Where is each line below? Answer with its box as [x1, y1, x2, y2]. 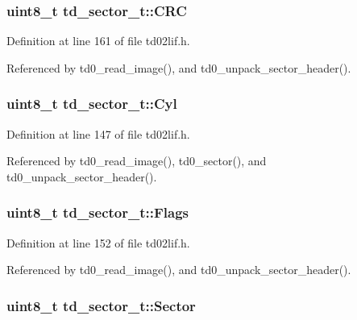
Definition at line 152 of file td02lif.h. [6, 234, 190, 251]
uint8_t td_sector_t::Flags [6, 202, 189, 222]
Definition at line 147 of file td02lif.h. [6, 125, 190, 142]
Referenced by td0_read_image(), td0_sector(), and [6, 152, 267, 169]
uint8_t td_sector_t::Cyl [6, 94, 177, 114]
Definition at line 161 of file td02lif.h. [6, 32, 190, 49]
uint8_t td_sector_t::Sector [6, 295, 196, 315]
